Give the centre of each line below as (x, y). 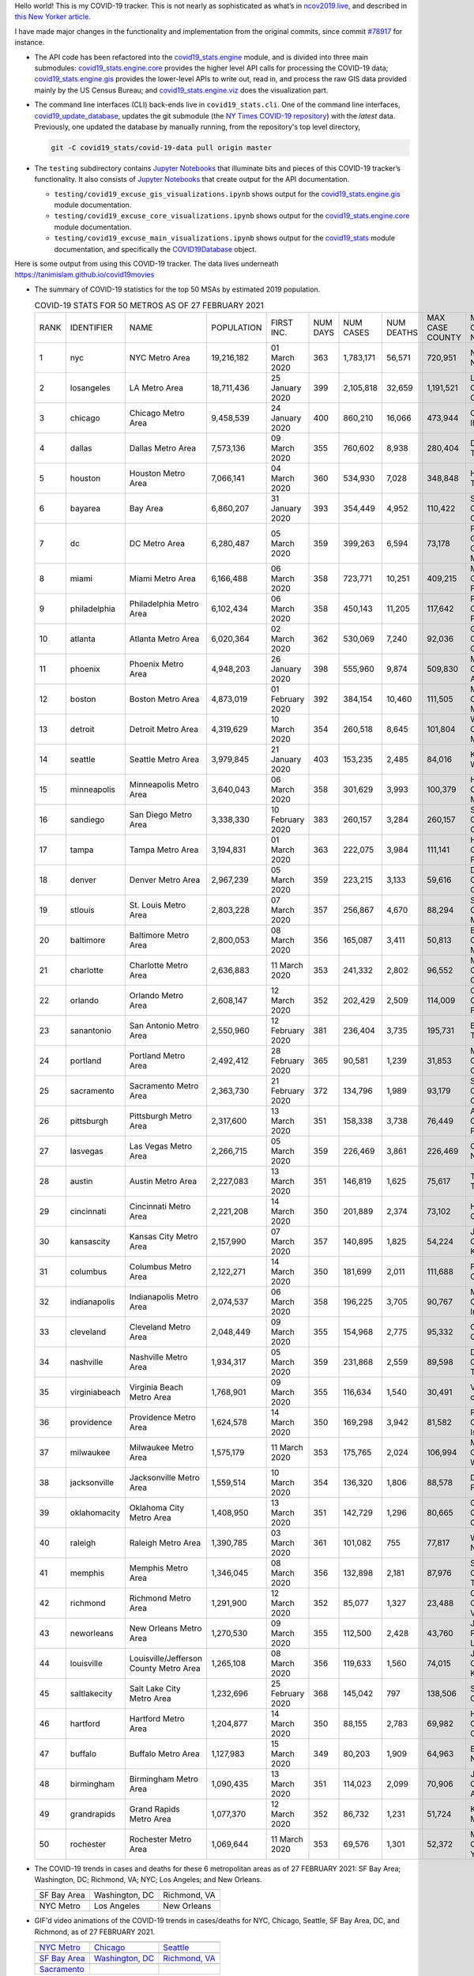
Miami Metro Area (163, 579)
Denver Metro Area (165, 880)
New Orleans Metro (166, 1628)
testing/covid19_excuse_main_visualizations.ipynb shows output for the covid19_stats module (224, 238)
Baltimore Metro (159, 935)
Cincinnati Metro (160, 1206)
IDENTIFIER (92, 327)
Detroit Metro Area (164, 729)
